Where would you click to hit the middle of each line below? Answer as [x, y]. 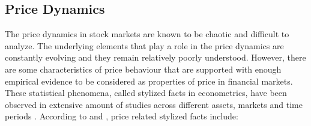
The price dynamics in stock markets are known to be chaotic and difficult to [147, 34]
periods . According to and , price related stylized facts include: [122, 116]
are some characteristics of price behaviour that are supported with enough [143, 69]
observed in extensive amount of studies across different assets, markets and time [154, 104]
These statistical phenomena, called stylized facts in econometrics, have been [146, 93]
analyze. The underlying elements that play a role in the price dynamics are [144, 45]
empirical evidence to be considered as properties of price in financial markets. [149, 81]
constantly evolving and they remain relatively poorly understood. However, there [155, 57]
